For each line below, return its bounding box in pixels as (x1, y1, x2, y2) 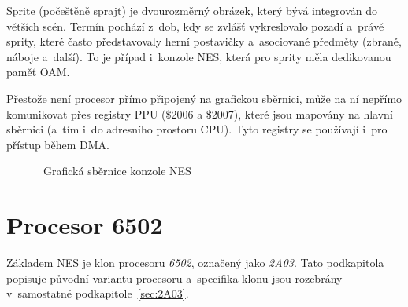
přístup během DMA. (6, 136, 109, 152)
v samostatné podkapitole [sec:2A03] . (6, 285, 189, 302)
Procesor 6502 (6, 209, 163, 241)
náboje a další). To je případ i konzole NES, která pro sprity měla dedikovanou (6, 48, 391, 64)
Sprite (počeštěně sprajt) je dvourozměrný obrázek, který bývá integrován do (6, 2, 378, 18)
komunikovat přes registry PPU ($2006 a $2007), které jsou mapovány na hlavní (6, 105, 393, 122)
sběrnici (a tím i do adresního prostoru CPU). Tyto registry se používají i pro (6, 121, 388, 137)
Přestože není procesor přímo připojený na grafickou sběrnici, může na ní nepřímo (6, 90, 402, 106)
